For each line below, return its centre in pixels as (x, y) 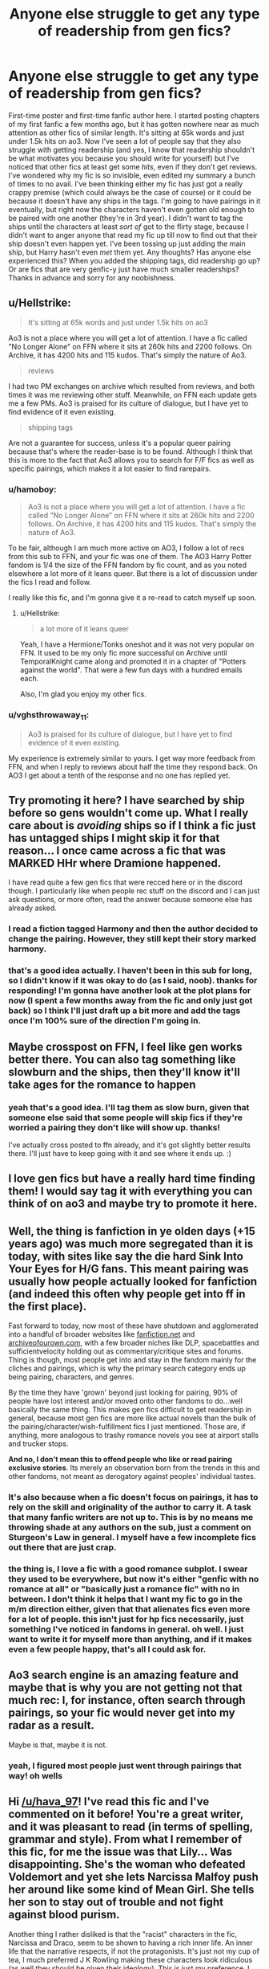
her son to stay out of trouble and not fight (116, 1902)
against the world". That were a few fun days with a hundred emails (131, 670)
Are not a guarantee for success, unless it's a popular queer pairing (119, 443)
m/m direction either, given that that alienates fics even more (129, 1609)
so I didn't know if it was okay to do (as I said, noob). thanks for (133, 981)
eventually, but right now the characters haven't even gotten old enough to (131, 209)
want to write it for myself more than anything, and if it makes (130, 1639)
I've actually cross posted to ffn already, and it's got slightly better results (129, 1145)
